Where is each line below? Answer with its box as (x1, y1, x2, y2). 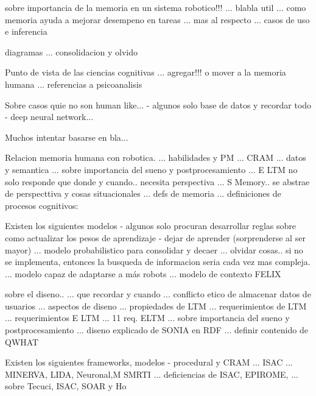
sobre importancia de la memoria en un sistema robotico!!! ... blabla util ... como (5, 1, 306, 13)
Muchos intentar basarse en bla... (5, 130, 128, 143)
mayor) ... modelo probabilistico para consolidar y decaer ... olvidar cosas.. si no (5, 243, 303, 256)
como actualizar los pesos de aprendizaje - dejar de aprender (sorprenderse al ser (5, 231, 306, 244)
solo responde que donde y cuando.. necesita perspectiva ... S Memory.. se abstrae (5, 175, 310, 188)
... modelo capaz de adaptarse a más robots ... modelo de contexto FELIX (5, 267, 281, 280)
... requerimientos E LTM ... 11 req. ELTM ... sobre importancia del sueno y (5, 311, 290, 324)
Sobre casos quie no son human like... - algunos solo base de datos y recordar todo (5, 98, 312, 111)
